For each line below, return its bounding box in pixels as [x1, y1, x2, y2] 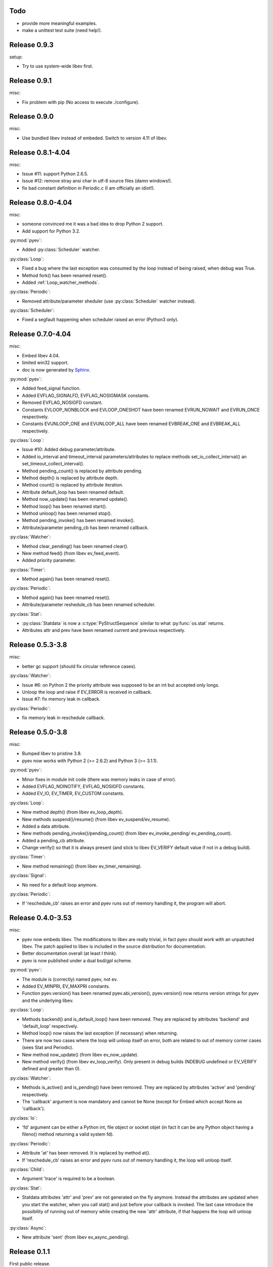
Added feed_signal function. [22, 385, 81, 391]
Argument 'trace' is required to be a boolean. [22, 1176, 116, 1182]
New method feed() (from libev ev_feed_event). [22, 550, 120, 556]
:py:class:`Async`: [9, 1224, 47, 1231]
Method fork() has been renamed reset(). [22, 272, 108, 278]
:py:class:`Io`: [9, 1115, 37, 1121]
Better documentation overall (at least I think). [22, 950, 117, 956]
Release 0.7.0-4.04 [9, 330, 71, 339]
